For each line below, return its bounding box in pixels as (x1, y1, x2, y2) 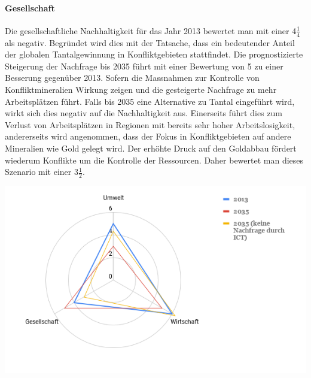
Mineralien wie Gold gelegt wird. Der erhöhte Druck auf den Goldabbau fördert (5, 141, 297, 154)
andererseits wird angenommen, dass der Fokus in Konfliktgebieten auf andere (5, 130, 291, 143)
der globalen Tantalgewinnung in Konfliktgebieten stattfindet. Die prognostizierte (5, 48, 303, 61)
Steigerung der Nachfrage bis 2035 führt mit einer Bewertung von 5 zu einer (5, 59, 283, 72)
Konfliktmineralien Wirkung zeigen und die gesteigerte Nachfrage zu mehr (5, 83, 277, 95)
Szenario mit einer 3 (5, 165, 78, 178)
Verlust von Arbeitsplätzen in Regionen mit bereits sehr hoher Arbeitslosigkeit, (5, 118, 295, 131)
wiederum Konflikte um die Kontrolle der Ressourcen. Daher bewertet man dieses (5, 153, 304, 166)
